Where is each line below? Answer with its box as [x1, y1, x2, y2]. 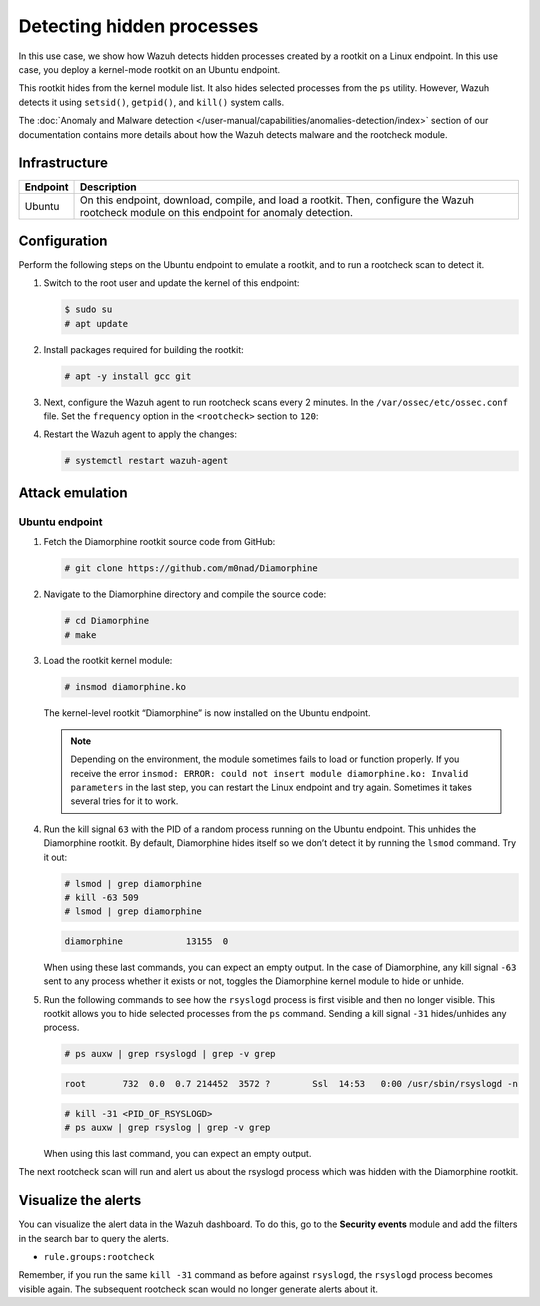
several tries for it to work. [70, 795, 179, 807]
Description [80, 180, 137, 194]
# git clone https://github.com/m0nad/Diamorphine [64, 563, 319, 574]
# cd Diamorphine [64, 615, 150, 627]
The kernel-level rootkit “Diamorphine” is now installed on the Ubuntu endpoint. [43, 707, 371, 719]
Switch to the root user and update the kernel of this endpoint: [43, 277, 300, 289]
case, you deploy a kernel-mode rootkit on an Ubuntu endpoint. [18, 63, 281, 75]
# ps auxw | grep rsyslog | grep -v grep [64, 1122, 271, 1133]
